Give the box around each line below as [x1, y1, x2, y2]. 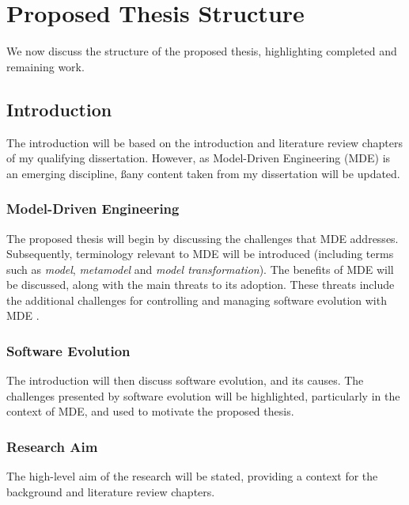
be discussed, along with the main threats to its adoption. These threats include [6, 276, 395, 293]
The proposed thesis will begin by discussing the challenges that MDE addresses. [6, 230, 399, 246]
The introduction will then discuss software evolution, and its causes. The [6, 372, 364, 389]
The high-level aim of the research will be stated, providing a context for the [6, 468, 378, 484]
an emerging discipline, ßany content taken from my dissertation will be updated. [6, 165, 400, 181]
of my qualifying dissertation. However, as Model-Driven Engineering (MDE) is [6, 150, 391, 166]
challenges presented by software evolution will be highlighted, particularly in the [6, 387, 400, 404]
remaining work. [6, 58, 85, 74]
